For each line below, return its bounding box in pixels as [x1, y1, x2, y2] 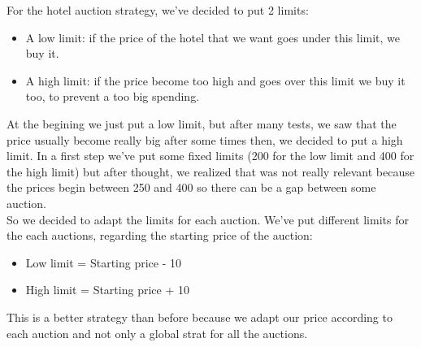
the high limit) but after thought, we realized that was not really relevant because [7, 163, 414, 180]
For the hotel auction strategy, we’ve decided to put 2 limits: [7, 2, 309, 18]
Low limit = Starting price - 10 [25, 254, 182, 271]
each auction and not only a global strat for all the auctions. [7, 324, 308, 341]
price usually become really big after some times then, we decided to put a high [7, 131, 403, 148]
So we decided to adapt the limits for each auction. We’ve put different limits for [7, 210, 409, 228]
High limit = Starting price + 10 [25, 281, 189, 298]
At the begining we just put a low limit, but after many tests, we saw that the [7, 115, 397, 132]
